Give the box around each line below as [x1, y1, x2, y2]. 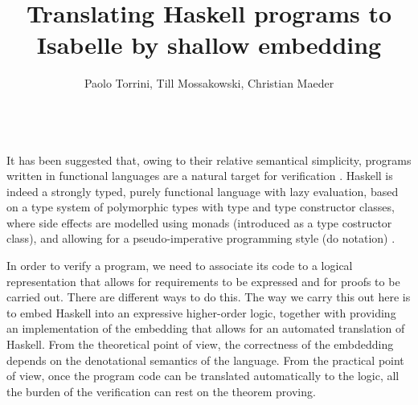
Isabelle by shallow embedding [36, 28, 382, 61]
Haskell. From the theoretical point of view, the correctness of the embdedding [6, 336, 394, 353]
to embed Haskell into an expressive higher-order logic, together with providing [6, 304, 396, 321]
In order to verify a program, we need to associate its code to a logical [6, 257, 353, 274]
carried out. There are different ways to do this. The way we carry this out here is [6, 288, 411, 305]
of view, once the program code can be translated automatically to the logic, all [6, 367, 400, 384]
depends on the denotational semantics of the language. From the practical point [6, 351, 404, 368]
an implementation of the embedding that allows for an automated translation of [6, 320, 405, 337]
